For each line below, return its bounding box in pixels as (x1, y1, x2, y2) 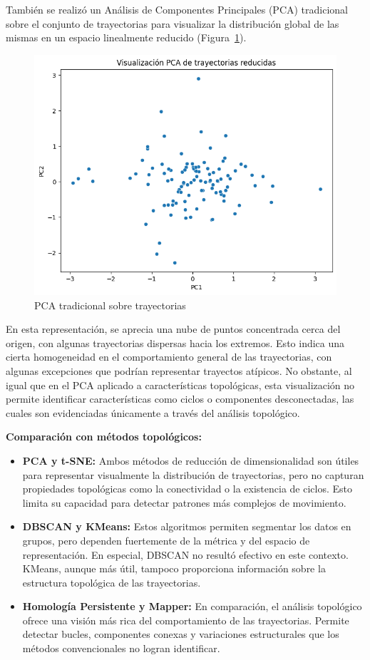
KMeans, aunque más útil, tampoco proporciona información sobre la (22, 561, 326, 576)
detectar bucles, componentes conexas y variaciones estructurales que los (22, 627, 339, 641)
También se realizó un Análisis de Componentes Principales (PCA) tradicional (6, 2, 349, 16)
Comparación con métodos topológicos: (6, 429, 202, 444)
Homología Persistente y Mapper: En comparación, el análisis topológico (22, 599, 362, 614)
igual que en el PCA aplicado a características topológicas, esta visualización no (6, 377, 355, 392)
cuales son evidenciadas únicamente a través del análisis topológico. (6, 405, 300, 420)
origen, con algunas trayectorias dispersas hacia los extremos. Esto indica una (6, 335, 345, 350)
